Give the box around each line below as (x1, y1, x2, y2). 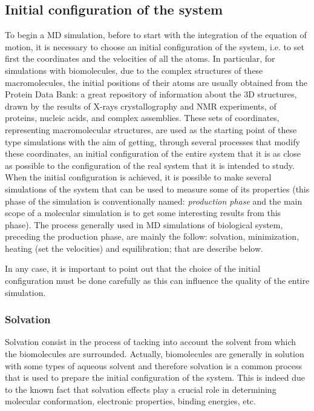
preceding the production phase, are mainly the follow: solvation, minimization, (5, 230, 299, 243)
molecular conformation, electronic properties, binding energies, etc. (5, 395, 256, 407)
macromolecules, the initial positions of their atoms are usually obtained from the (5, 76, 307, 88)
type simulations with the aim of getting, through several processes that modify (5, 135, 300, 148)
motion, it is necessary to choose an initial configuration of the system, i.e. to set (5, 40, 304, 53)
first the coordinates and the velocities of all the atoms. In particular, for (5, 52, 275, 65)
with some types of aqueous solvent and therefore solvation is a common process (5, 359, 303, 372)
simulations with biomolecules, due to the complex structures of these (5, 64, 263, 76)
